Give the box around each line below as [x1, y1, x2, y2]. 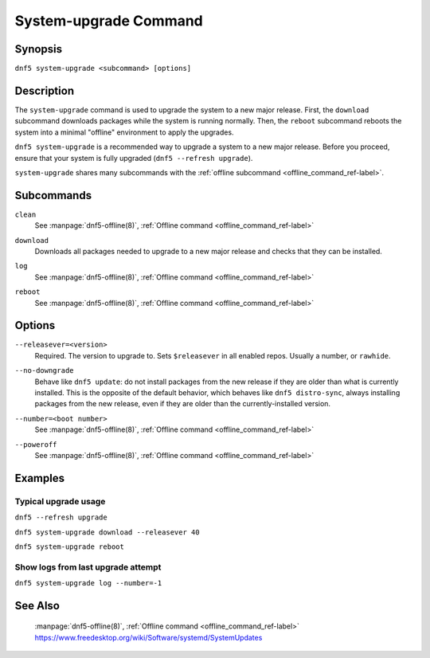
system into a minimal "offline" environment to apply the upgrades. [14, 127, 234, 137]
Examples [14, 471, 65, 485]
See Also [14, 598, 60, 613]
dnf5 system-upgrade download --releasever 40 [14, 527, 200, 537]
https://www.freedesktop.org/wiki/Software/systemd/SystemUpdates [34, 633, 263, 642]
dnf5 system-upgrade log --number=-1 [14, 578, 162, 588]
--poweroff [14, 440, 57, 449]
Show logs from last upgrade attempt [14, 562, 162, 573]
